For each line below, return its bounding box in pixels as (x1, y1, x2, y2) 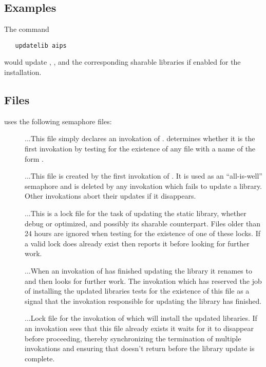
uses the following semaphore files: (4, 115, 112, 126)
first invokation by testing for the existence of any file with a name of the (25, 143, 256, 154)
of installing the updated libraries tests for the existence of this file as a (25, 285, 250, 296)
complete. (25, 353, 55, 363)
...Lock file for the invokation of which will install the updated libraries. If (25, 313, 257, 323)
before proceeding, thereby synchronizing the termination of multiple (25, 333, 241, 343)
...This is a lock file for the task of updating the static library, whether (25, 208, 246, 218)
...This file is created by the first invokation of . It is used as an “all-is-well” (25, 170, 262, 181)
